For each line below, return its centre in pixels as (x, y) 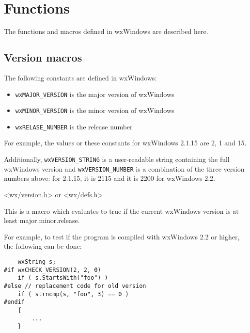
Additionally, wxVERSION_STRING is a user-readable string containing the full (117, 159)
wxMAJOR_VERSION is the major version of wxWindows (95, 94)
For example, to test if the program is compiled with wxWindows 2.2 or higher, (122, 236)
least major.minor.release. (42, 220)
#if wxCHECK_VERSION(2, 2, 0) (53, 270)
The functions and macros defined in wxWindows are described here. (106, 31)
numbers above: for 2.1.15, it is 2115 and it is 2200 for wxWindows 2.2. (109, 178)
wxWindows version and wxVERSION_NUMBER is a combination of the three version (124, 168)
